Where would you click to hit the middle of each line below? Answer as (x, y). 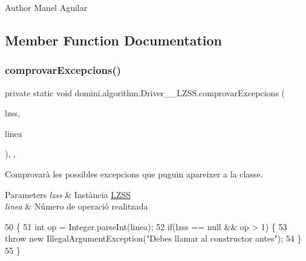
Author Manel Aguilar (46, 7)
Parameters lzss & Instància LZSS (68, 194)
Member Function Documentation (114, 40)
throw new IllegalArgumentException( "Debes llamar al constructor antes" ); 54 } (153, 238)
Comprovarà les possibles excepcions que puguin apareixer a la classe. (134, 173)
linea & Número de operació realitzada (76, 206)
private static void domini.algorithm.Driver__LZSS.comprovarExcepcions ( (145, 92)
